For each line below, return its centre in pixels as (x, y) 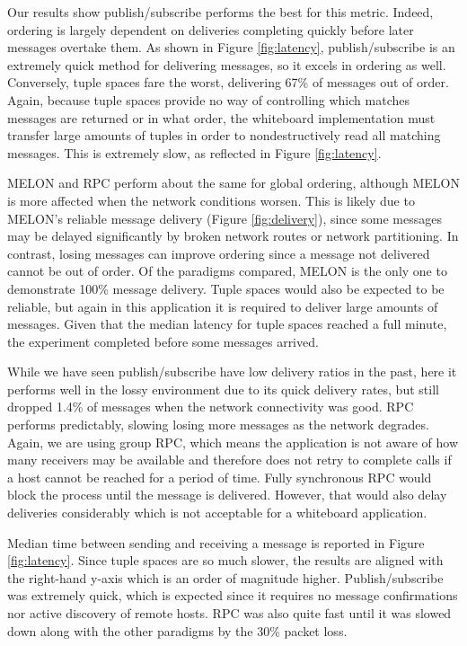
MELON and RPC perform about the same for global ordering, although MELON (233, 183)
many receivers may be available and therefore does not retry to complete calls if (229, 460)
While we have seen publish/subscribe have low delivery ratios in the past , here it (232, 372)
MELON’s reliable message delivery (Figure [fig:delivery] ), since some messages (225, 218)
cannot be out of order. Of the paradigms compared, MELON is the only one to (227, 271)
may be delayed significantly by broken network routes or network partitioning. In (233, 236)
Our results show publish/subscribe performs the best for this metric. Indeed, (220, 12)
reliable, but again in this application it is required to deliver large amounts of (223, 306)
